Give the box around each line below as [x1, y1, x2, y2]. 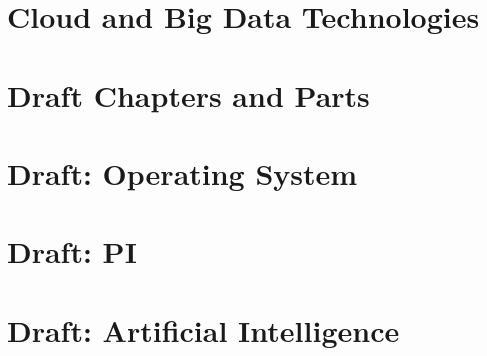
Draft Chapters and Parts [7, 74, 370, 115]
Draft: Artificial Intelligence [7, 309, 400, 350]
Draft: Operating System [7, 152, 358, 193]
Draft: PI [7, 231, 137, 272]
